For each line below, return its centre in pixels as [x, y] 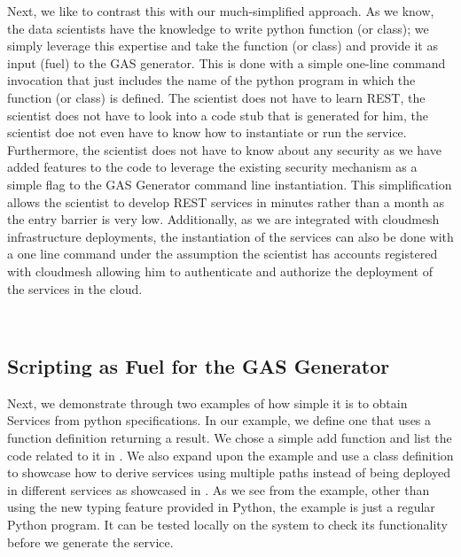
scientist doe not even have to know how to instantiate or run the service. [207, 132]
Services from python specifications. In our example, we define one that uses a [219, 420]
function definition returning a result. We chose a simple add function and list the [230, 438]
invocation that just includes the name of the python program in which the [211, 80]
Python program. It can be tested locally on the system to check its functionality [227, 525]
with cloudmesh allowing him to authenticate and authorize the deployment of [220, 271]
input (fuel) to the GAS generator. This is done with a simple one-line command [227, 62]
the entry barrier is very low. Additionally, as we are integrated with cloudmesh [223, 219]
